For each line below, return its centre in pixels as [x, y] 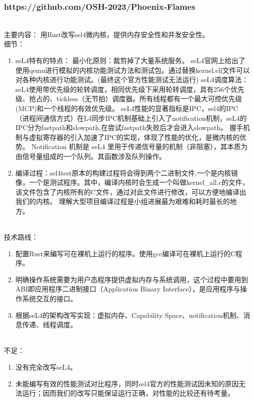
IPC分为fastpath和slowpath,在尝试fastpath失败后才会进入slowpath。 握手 [129, 127]
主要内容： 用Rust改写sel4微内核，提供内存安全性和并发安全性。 [106, 34]
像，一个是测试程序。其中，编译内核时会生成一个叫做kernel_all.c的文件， [132, 182]
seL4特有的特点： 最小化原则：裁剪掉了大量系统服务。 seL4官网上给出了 [130, 60]
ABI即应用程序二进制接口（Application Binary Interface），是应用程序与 [128, 289]
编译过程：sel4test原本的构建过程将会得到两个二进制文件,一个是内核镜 [127, 172]
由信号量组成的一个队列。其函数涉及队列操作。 [91, 156]
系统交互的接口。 [50, 299]
